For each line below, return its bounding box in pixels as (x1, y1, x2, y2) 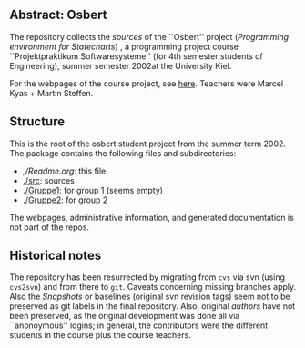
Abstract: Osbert (9, 7, 107, 23)
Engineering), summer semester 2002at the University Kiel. (9, 60, 232, 71)
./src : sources (22, 174, 75, 185)
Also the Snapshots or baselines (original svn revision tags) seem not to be (9, 291, 291, 303)
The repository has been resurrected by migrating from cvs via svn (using (9, 272, 285, 283)
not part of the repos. (9, 222, 89, 233)
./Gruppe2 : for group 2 (22, 194, 108, 205)
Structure (9, 114, 66, 130)
